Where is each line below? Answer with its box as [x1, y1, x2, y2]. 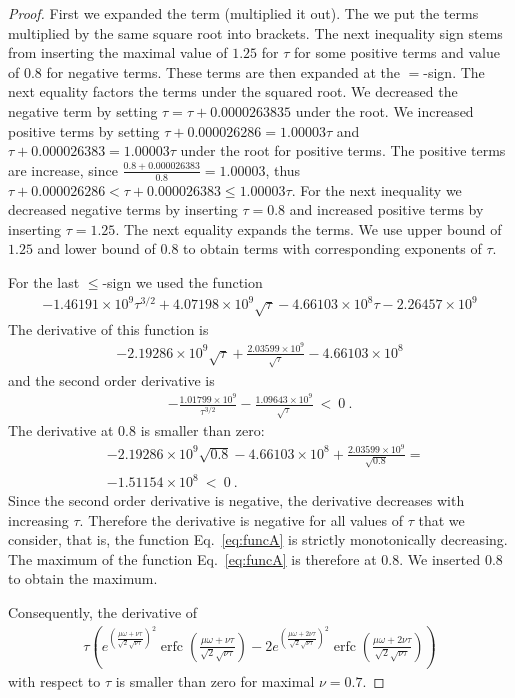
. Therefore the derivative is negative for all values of [79, 509, 404, 530]
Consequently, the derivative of [8, 602, 198, 623]
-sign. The [423, 61, 485, 82]
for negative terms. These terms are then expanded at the [46, 61, 400, 82]
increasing [8, 509, 69, 530]
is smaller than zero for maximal [115, 670, 315, 691]
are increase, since [8, 159, 118, 180]
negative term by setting [8, 100, 158, 121]
